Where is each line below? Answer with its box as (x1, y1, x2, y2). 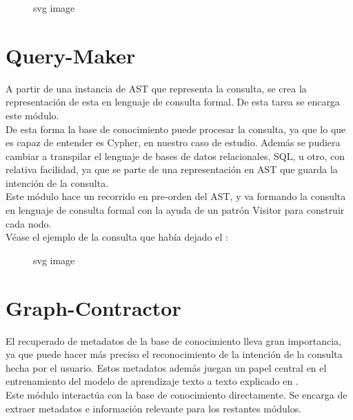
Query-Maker (6, 41, 136, 69)
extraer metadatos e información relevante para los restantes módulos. (6, 401, 302, 415)
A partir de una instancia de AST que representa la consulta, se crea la (6, 81, 307, 95)
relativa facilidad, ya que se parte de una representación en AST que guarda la (6, 162, 338, 177)
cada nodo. (6, 216, 52, 230)
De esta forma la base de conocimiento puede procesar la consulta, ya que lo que (6, 121, 346, 136)
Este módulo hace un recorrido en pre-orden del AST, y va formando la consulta (6, 189, 346, 203)
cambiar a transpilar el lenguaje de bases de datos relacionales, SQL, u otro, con (6, 148, 345, 163)
